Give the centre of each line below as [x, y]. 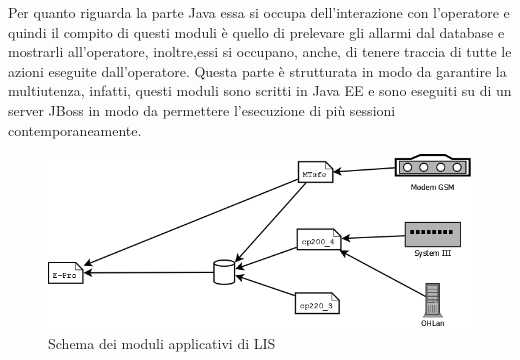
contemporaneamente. [75, 129]
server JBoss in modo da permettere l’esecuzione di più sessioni [202, 109]
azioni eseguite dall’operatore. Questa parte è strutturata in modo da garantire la [257, 70]
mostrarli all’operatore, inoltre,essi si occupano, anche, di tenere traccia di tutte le [260, 51]
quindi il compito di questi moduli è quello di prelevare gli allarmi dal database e [256, 31]
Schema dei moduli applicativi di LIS [162, 342]
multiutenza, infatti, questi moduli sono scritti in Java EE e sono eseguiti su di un [260, 90]
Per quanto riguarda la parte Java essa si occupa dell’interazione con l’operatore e [259, 12]
